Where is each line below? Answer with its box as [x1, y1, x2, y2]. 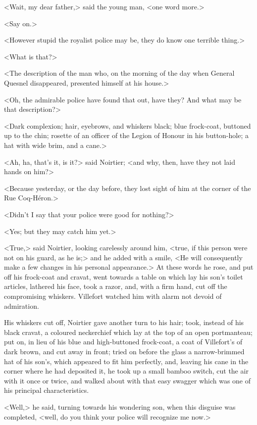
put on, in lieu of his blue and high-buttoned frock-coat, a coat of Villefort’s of [4, 336, 243, 347]
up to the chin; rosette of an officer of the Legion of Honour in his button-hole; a [4, 130, 249, 141]
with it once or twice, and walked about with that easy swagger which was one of [4, 375, 251, 385]
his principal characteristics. [4, 385, 89, 395]
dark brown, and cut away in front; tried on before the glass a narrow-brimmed [4, 346, 245, 357]
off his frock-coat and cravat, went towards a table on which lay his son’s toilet [4, 271, 243, 282]
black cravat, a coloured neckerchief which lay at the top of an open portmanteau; [4, 327, 253, 337]
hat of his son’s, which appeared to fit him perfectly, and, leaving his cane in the [4, 356, 249, 366]
